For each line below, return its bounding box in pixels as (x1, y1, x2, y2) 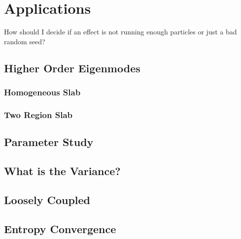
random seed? (4, 36, 45, 46)
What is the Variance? (4, 163, 121, 178)
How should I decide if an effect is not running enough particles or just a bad (4, 27, 237, 37)
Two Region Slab (4, 108, 73, 120)
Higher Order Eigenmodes (4, 60, 140, 75)
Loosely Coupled (4, 192, 90, 207)
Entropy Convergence (4, 221, 116, 236)
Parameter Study (4, 134, 94, 149)
